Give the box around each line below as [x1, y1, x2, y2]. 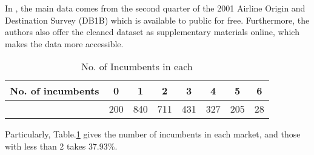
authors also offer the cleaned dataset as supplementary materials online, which [5, 25, 299, 38]
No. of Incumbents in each [81, 59, 193, 74]
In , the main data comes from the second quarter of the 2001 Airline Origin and [5, 2, 306, 14]
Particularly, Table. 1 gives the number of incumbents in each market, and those [5, 128, 301, 140]
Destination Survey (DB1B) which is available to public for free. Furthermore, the [5, 13, 310, 26]
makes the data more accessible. [5, 37, 124, 50]
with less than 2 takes [5, 139, 86, 152]
